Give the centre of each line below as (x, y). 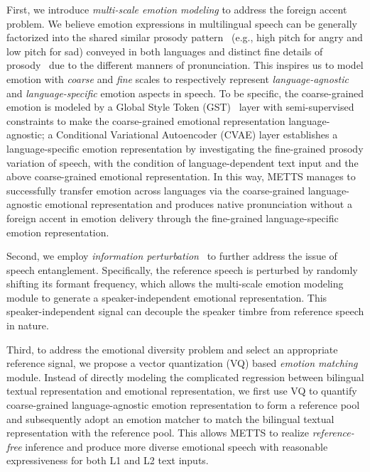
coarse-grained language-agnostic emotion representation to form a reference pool (183, 405)
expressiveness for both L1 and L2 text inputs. (108, 460)
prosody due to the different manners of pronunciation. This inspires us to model (185, 65)
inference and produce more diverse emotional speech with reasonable (176, 446)
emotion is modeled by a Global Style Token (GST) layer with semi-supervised (180, 107)
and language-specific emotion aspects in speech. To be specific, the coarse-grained (185, 93)
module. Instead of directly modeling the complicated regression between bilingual (185, 377)
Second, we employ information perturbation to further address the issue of (172, 256)
